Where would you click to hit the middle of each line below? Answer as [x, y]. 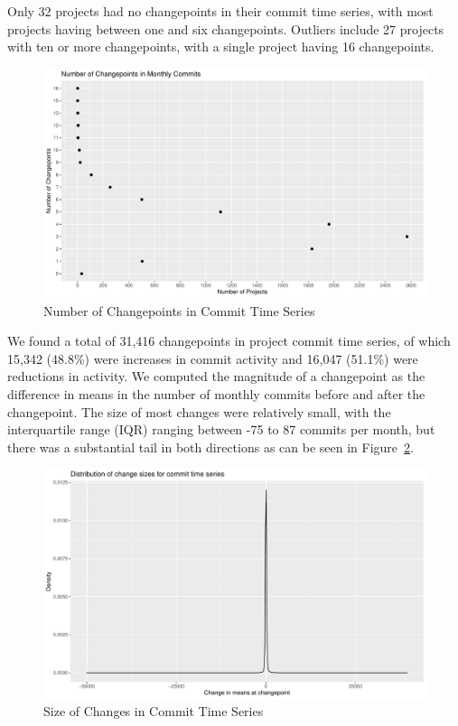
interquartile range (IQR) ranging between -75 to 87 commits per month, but [221, 429]
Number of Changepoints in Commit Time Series [179, 310]
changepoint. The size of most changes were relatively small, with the [199, 411]
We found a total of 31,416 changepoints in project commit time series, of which [229, 341]
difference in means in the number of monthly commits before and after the [216, 393]
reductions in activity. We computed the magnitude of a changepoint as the [216, 376]
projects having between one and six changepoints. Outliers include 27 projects [226, 28]
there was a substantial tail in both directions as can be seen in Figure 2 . [210, 447]
